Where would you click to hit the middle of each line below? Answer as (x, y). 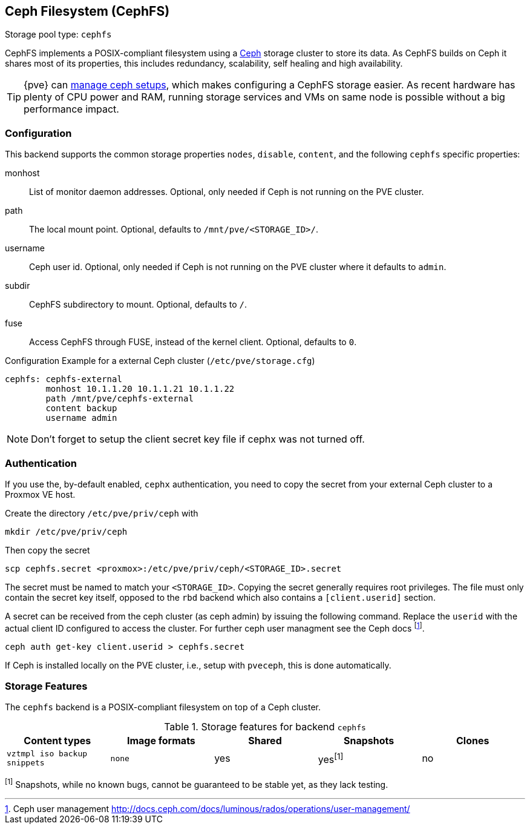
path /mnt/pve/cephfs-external (119, 399)
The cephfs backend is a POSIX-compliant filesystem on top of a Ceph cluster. (163, 707)
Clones (473, 741)
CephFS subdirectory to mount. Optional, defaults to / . (138, 305)
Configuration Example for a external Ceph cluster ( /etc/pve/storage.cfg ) (160, 361)
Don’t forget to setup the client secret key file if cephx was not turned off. (198, 439)
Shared (265, 741)
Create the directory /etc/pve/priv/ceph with (102, 513)
